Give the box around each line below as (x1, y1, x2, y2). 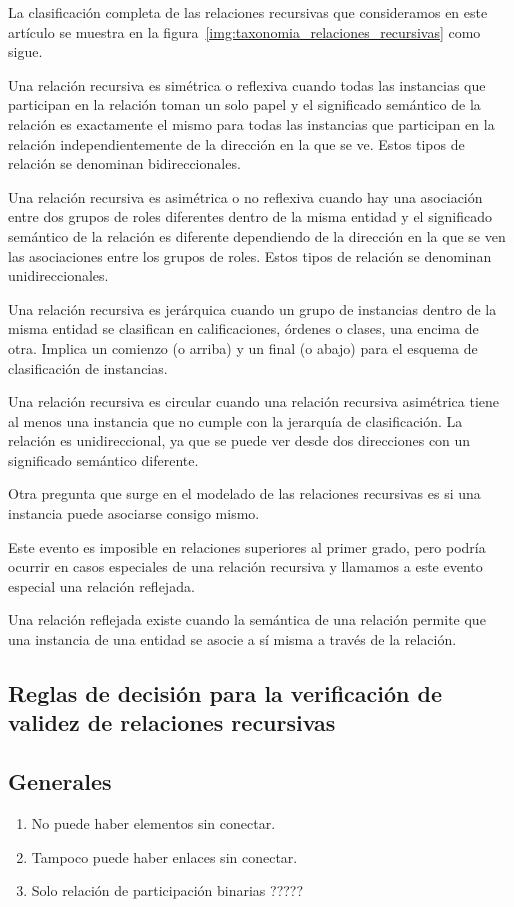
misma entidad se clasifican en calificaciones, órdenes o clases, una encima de (8, 318, 479, 339)
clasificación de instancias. (8, 357, 168, 378)
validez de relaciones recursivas (8, 707, 336, 738)
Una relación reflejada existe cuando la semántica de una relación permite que (8, 609, 486, 630)
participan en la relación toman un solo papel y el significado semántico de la (8, 94, 481, 115)
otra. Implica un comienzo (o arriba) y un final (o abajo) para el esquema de (8, 337, 478, 358)
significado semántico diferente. (8, 449, 199, 470)
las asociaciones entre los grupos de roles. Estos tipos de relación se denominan (8, 245, 492, 266)
